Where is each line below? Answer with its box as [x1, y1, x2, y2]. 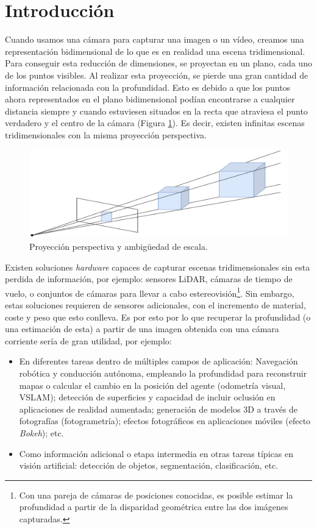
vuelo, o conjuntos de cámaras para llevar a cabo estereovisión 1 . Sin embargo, [5, 285, 294, 299]
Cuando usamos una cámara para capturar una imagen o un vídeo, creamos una [5, 33, 304, 46]
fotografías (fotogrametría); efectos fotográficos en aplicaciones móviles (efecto [19, 414, 311, 427]
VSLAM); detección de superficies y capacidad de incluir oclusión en [19, 391, 276, 403]
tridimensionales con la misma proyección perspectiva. [5, 128, 207, 141]
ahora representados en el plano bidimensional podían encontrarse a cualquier [5, 93, 295, 105]
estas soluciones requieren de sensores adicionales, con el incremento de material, [5, 299, 306, 311]
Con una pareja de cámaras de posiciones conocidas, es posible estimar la [19, 488, 293, 501]
